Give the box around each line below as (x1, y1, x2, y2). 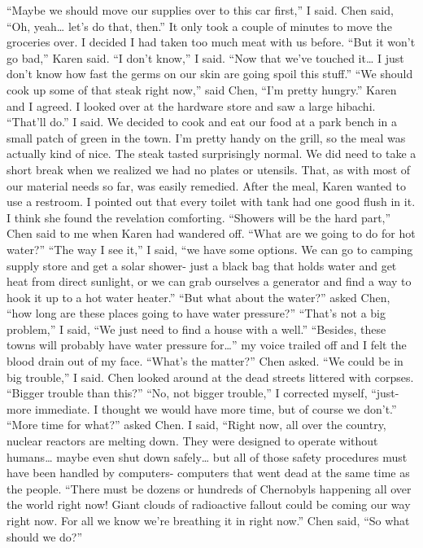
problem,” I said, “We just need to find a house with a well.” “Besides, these (7, 320, 386, 337)
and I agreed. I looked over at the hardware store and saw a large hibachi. (7, 97, 376, 114)
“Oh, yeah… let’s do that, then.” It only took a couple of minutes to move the (7, 17, 392, 34)
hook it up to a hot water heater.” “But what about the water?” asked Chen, (7, 288, 390, 305)
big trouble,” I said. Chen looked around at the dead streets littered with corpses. (7, 368, 414, 385)
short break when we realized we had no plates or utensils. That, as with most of (7, 160, 411, 178)
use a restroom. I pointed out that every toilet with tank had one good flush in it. (7, 193, 416, 210)
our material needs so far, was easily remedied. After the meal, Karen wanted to (7, 177, 406, 194)
